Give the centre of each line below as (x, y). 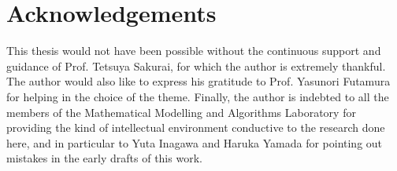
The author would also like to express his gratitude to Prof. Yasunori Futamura (198, 81)
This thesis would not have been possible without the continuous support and (194, 51)
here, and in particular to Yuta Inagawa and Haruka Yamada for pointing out (195, 142)
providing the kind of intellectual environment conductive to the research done (196, 127)
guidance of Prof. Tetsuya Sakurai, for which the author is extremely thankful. (196, 65)
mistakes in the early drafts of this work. (104, 158)
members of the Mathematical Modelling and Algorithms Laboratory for (181, 112)
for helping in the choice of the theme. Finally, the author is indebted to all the (198, 96)
